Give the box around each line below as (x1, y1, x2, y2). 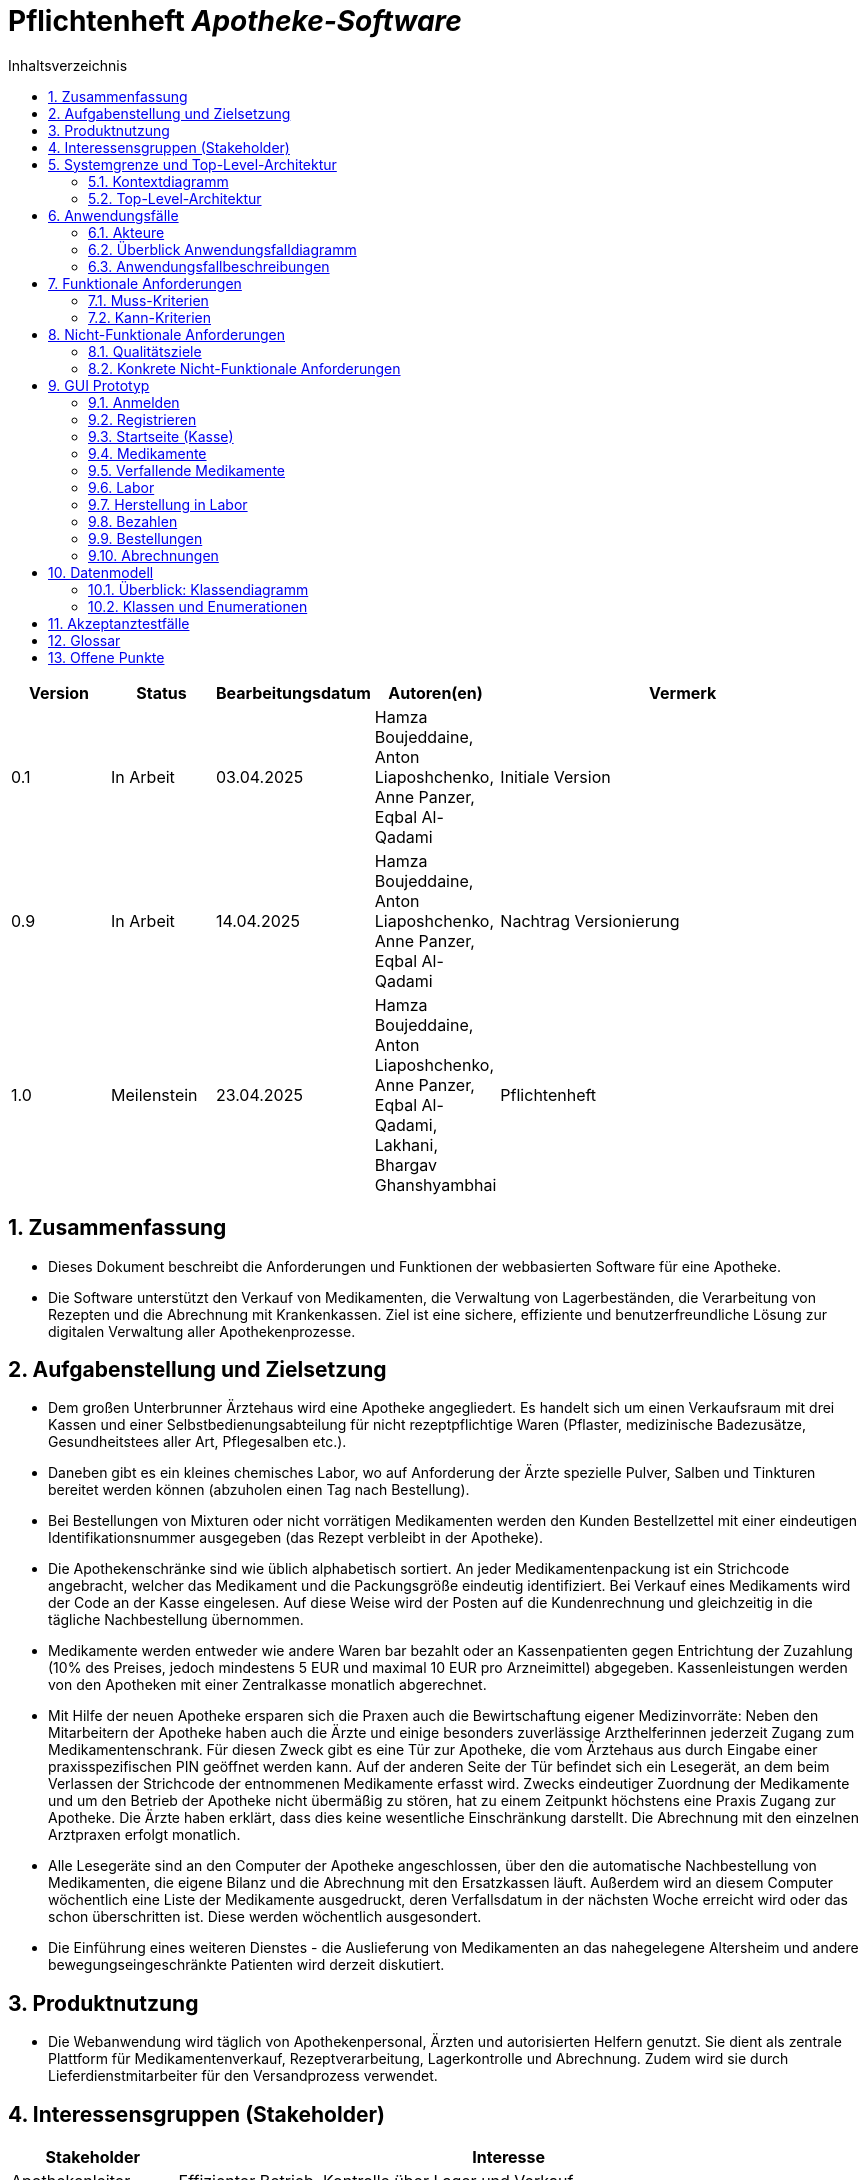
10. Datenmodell (48, 563, 154, 581)
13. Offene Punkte (48, 648, 165, 666)
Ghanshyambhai (374, 1174, 497, 1195)
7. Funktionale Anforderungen (48, 274, 242, 292)
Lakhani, (374, 1134, 439, 1155)
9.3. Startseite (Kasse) (88, 427, 234, 445)
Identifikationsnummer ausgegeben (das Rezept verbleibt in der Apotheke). (48, 1529, 544, 1547)
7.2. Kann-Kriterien (88, 308, 212, 326)
